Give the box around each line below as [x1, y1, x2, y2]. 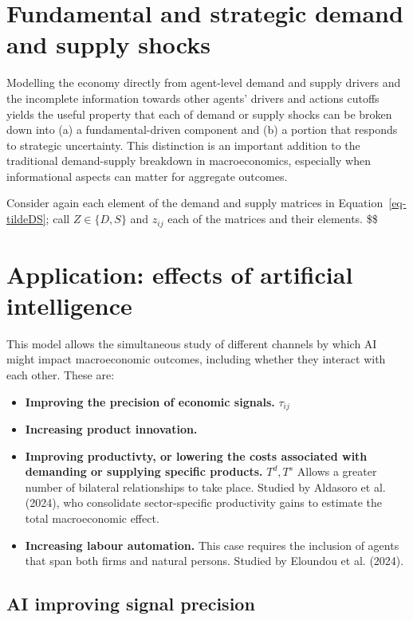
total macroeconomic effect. [25, 510, 159, 527]
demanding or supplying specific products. [25, 463, 263, 480]
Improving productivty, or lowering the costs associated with [25, 447, 368, 464]
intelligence [6, 288, 132, 321]
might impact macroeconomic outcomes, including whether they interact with [6, 351, 386, 367]
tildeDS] [6, 210, 46, 227]
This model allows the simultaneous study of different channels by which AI [6, 335, 377, 351]
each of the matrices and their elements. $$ [167, 210, 378, 227]
